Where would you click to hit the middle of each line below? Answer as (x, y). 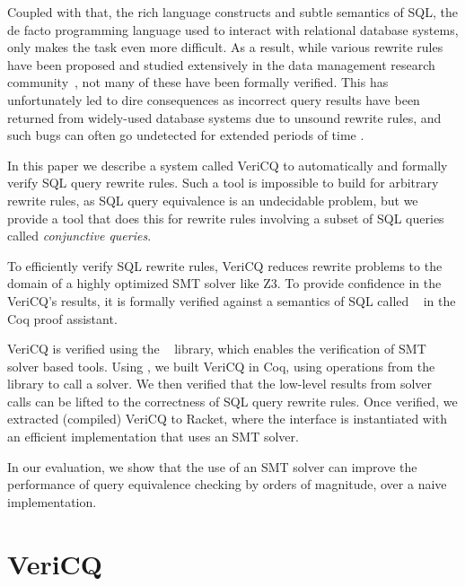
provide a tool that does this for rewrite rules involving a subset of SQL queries (226, 218)
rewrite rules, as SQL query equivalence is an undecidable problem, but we (213, 200)
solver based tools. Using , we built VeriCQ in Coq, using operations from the (221, 366)
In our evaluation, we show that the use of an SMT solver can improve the (212, 466)
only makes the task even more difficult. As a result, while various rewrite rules (225, 47)
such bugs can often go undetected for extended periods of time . (186, 135)
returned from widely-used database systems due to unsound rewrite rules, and (224, 117)
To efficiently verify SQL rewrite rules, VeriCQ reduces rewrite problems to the (225, 265)
